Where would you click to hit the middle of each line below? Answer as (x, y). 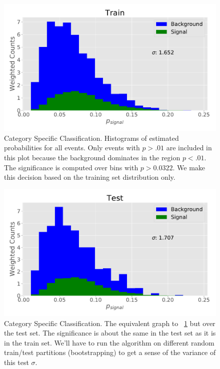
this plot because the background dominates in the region (92, 158)
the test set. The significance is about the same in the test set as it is (110, 333)
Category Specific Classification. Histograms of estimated (91, 138)
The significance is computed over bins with (71, 167)
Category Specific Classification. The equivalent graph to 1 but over (110, 323)
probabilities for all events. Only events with (72, 148)
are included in (189, 148)
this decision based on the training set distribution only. (90, 177)
